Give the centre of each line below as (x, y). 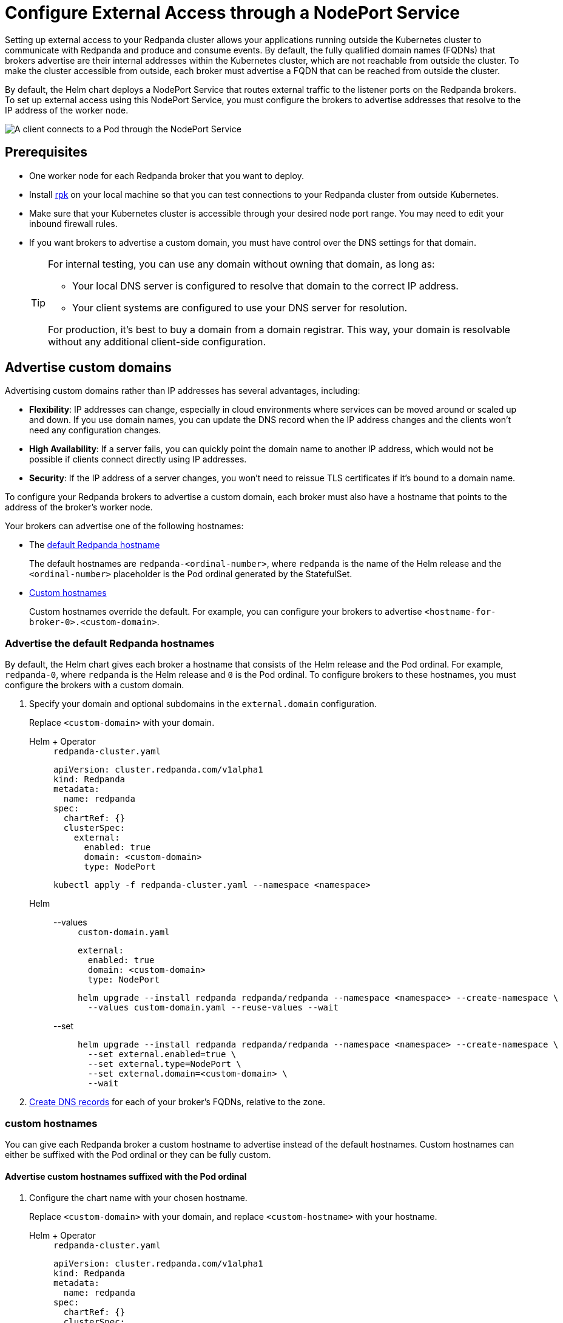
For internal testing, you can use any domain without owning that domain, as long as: (241, 264)
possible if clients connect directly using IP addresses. (138, 459)
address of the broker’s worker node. (79, 507)
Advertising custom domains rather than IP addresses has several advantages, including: (183, 391)
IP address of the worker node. (67, 110)
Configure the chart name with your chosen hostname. (138, 1198)
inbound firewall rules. (73, 223)
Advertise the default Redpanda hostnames (110, 643)
